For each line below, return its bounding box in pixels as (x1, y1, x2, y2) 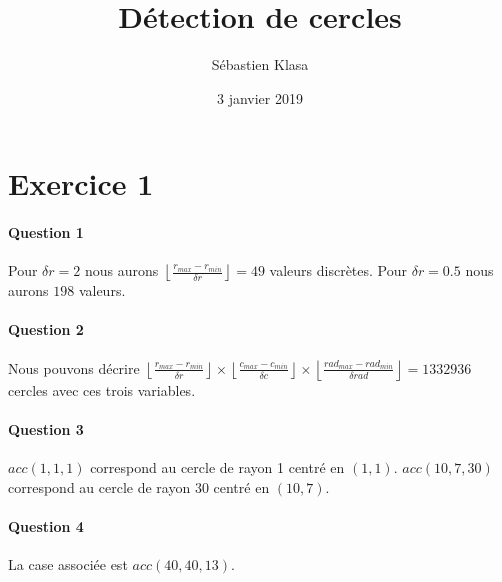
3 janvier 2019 (217, 87, 303, 108)
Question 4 (8, 515, 84, 536)
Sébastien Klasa (211, 54, 309, 75)
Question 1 (8, 222, 84, 243)
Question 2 (8, 319, 84, 340)
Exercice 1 (8, 163, 154, 204)
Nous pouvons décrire (8, 357, 140, 378)
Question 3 (8, 418, 84, 439)
